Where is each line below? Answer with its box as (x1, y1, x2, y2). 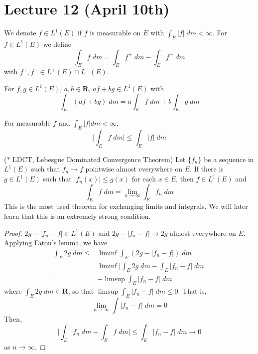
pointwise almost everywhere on (85, 164, 183, 174)
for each (131, 174, 156, 184)
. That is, (178, 286, 207, 296)
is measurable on (90, 27, 141, 38)
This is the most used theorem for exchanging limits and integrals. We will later (4, 201, 248, 211)
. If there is (190, 164, 224, 174)
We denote (4, 27, 36, 38)
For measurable (4, 118, 51, 128)
